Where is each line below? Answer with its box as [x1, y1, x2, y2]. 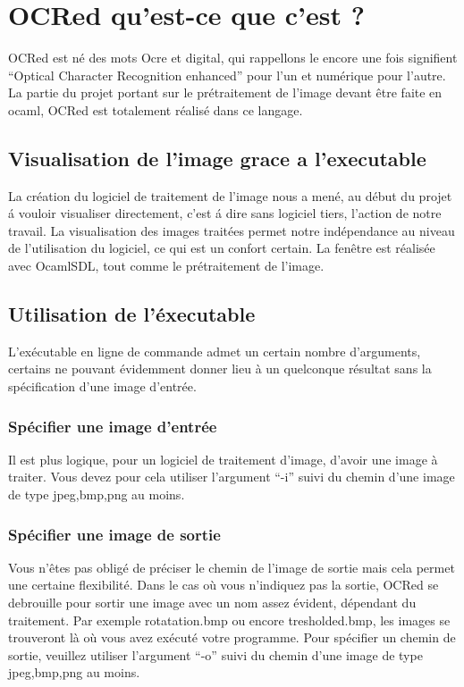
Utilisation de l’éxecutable [8, 300, 256, 328]
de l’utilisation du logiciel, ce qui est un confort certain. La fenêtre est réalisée [8, 239, 435, 257]
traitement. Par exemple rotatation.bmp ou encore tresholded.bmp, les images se [8, 610, 451, 629]
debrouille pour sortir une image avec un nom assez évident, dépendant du [8, 593, 417, 612]
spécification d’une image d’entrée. [8, 377, 197, 396]
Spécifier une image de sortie [8, 523, 221, 545]
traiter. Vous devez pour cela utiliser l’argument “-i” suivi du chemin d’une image [8, 467, 455, 486]
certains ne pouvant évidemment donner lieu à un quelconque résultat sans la [8, 359, 432, 378]
